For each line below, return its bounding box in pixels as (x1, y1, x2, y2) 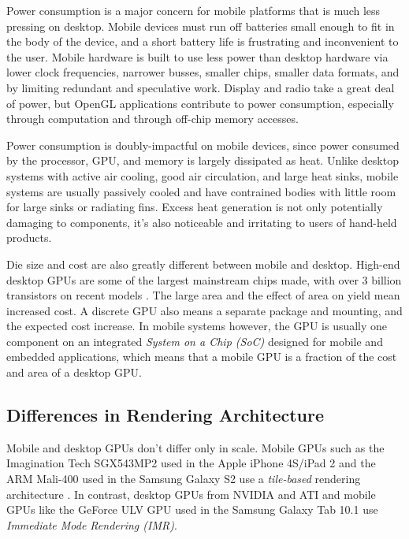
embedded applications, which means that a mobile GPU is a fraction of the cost (6, 348, 397, 365)
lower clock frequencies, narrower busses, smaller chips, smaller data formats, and (6, 64, 400, 80)
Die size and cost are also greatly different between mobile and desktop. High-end (6, 255, 400, 272)
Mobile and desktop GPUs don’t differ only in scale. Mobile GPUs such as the (6, 439, 385, 455)
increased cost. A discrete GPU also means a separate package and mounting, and (6, 302, 403, 318)
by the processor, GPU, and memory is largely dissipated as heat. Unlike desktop (6, 152, 399, 169)
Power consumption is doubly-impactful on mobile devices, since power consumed (6, 136, 400, 153)
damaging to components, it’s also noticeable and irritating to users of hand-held (6, 214, 397, 230)
